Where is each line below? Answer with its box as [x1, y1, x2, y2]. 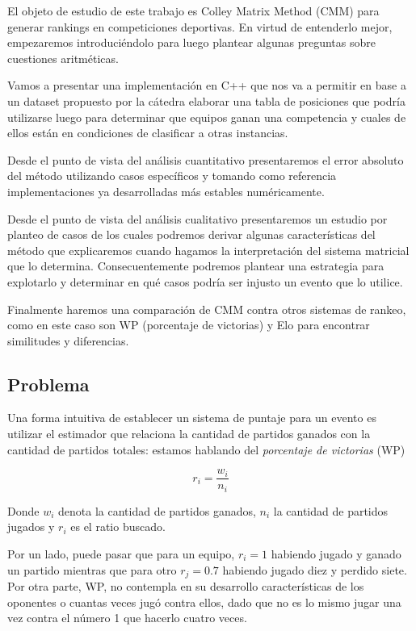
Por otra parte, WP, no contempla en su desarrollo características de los [7, 578, 364, 595]
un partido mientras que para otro [7, 561, 177, 578]
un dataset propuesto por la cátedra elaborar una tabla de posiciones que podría [7, 92, 405, 109]
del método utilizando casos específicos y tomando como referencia [7, 167, 337, 184]
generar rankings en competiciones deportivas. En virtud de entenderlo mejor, [7, 18, 393, 35]
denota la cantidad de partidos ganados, [58, 502, 256, 519]
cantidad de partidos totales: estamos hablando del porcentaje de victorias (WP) [7, 441, 405, 458]
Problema [7, 371, 90, 396]
